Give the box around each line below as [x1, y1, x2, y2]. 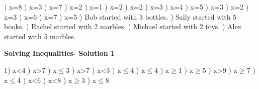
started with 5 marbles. [4, 31, 76, 41]
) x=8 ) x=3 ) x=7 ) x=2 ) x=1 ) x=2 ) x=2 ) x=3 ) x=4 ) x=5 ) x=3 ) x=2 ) [4, 2, 249, 12]
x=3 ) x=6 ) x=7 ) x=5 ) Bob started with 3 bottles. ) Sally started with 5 [4, 11, 237, 22]
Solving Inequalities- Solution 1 [4, 48, 115, 58]
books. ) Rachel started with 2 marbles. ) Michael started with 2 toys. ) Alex [4, 21, 241, 32]
